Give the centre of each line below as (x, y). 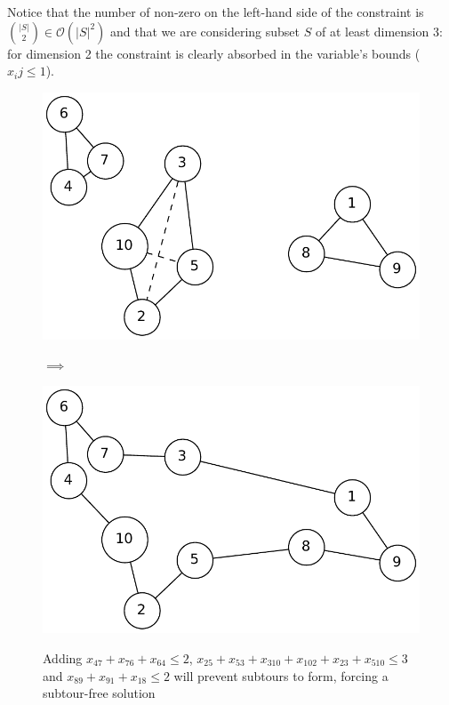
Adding (63, 657)
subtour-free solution (99, 693)
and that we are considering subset (205, 31)
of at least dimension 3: (379, 31)
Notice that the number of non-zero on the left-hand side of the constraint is (216, 12)
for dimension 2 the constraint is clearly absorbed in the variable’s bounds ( (214, 53)
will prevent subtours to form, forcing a (281, 675)
